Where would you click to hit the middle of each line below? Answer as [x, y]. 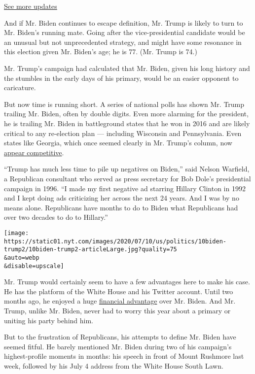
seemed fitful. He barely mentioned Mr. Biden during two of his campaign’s [118, 346]
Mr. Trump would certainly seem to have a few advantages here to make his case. [127, 282]
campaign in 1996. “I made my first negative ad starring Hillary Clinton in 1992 [125, 188]
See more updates [31, 6]
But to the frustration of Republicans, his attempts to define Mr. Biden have [120, 337]
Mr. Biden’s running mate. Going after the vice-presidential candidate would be [125, 32]
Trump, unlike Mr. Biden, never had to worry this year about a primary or [117, 310]
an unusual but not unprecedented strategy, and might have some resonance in [123, 42]
